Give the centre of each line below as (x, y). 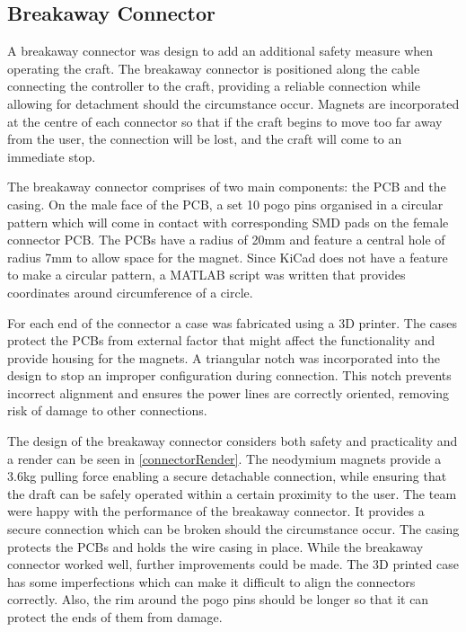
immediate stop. (52, 156)
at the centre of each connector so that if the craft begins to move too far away (225, 121)
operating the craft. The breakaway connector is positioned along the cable (214, 68)
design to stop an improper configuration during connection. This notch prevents (229, 375)
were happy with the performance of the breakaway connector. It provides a (216, 511)
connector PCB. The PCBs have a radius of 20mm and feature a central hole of (226, 240)
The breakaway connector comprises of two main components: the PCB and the (227, 187)
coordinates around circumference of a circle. (130, 292)
